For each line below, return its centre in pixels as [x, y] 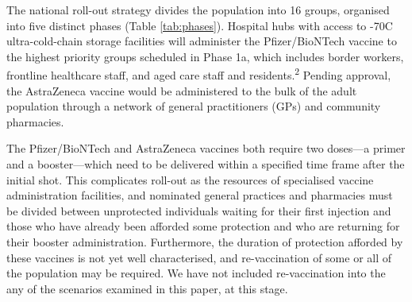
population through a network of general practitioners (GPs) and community [194, 106]
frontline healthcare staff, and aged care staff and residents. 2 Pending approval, [199, 74]
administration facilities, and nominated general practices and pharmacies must [200, 195]
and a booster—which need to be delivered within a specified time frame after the [206, 164]
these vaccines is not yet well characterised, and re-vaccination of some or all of [199, 257]
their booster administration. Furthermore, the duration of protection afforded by [205, 241]
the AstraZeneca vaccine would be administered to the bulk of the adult [182, 90]
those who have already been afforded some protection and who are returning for [203, 226]
